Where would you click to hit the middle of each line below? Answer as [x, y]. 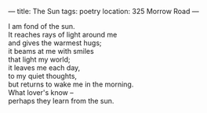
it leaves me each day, [44, 68]
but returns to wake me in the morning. [71, 84]
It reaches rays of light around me [63, 35]
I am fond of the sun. [42, 26]
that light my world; [39, 59]
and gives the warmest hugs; [55, 43]
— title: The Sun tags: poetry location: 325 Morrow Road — [103, 11]
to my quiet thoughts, [42, 76]
